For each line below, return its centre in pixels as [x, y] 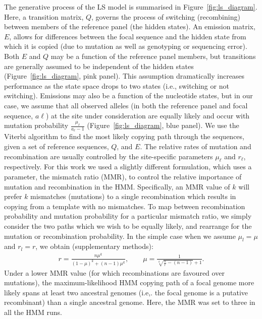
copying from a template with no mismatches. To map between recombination [125, 206]
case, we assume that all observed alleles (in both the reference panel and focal [126, 105]
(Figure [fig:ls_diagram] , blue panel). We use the [163, 125]
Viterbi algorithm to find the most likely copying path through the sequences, [124, 136]
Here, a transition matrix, [44, 16]
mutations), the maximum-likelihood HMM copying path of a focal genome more [129, 282]
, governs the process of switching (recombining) [166, 16]
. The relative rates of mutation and [196, 146]
